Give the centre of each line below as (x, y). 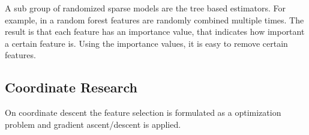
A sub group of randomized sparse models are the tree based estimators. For (145, 8)
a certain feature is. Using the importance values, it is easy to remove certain (146, 43)
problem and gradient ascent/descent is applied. (93, 124)
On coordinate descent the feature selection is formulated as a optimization (143, 112)
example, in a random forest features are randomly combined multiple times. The (154, 19)
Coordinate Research (71, 87)
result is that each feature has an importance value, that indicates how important (155, 31)
